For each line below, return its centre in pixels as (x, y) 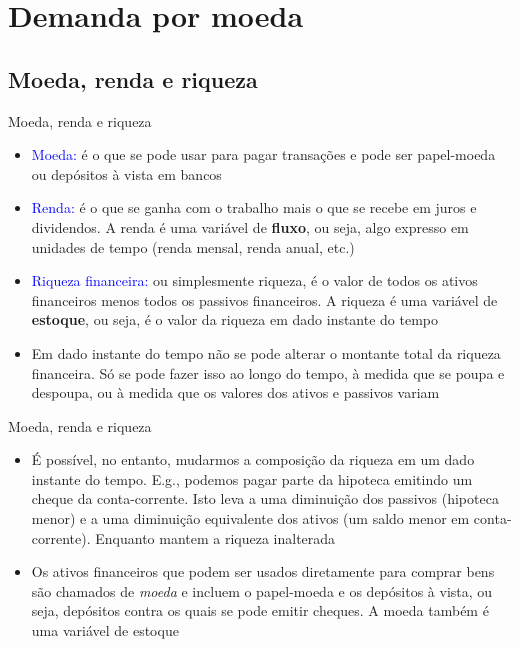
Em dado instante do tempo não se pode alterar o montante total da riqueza (266, 352)
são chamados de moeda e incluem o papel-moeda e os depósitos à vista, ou (262, 590)
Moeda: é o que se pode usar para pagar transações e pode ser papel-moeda (263, 154)
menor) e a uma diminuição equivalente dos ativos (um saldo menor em (250, 518)
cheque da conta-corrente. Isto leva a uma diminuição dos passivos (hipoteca (265, 498)
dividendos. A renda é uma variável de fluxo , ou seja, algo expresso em (250, 226)
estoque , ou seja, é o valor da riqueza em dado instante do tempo (235, 319)
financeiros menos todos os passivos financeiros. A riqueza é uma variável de (264, 299)
